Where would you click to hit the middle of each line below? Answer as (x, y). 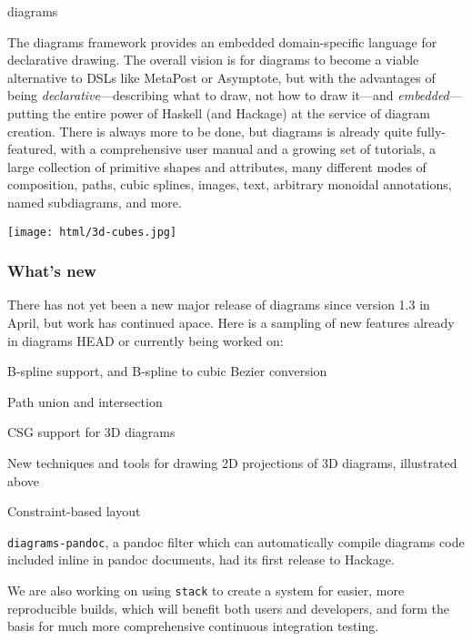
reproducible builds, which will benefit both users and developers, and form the (228, 608)
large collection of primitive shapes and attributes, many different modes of (217, 166)
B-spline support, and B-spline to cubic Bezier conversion (167, 371)
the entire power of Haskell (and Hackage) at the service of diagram (241, 112)
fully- (431, 131)
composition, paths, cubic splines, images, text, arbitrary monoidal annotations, (230, 184)
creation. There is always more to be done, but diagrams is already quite (210, 131)
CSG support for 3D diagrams (91, 432)
